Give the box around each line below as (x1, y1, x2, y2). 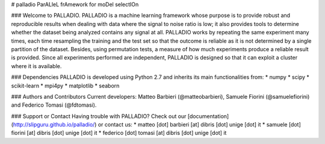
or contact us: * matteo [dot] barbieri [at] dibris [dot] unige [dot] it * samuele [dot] (97, 121, 301, 128)
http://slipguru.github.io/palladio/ (13, 121, 95, 128)
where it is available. (11, 62, 62, 69)
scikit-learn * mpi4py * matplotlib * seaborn (11, 82, 120, 89)
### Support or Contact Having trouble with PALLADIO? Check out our (11, 112, 187, 120)
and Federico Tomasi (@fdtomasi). (11, 101, 97, 108)
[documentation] (187, 112, 229, 120)
